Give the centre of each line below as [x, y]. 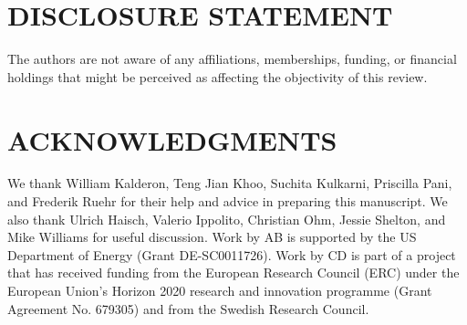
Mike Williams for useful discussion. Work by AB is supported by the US [212, 237]
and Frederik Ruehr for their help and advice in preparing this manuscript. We [228, 201]
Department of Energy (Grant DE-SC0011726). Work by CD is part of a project [232, 254]
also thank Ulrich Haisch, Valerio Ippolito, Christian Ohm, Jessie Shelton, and [227, 219]
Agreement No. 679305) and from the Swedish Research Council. [188, 308]
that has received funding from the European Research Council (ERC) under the [233, 273]
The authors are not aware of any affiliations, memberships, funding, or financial [232, 59]
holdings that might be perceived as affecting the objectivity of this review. [218, 76]
